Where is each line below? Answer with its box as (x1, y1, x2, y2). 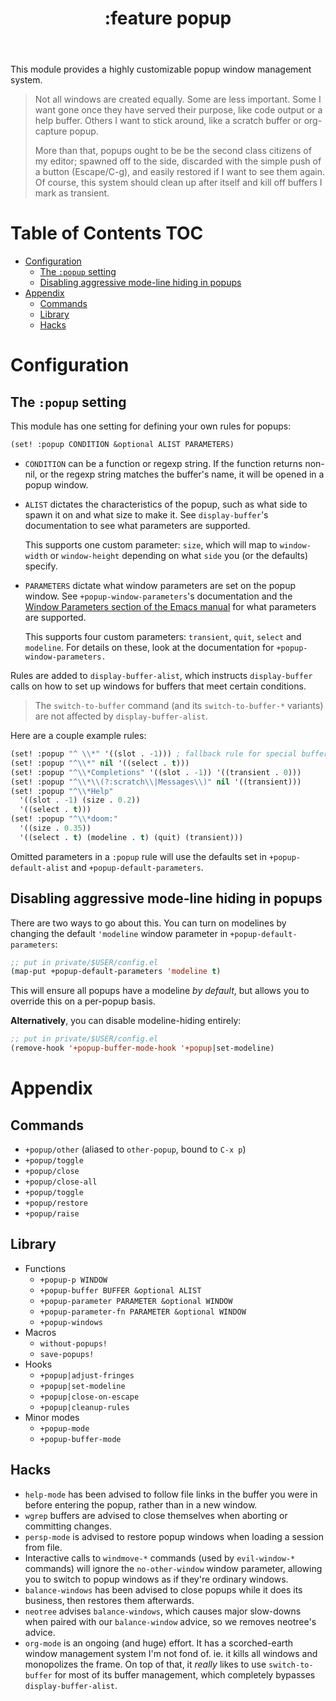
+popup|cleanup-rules (39, 1402, 130, 1412)
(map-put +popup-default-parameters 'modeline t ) (10, 967, 222, 977)
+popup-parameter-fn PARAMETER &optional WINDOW (39, 1307, 247, 1317)
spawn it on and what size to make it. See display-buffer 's (24, 509, 269, 521)
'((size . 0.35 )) (19, 823, 92, 833)
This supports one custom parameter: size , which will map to (24, 539, 278, 551)
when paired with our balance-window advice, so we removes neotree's (24, 1615, 317, 1627)
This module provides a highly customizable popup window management (10, 63, 312, 76)
